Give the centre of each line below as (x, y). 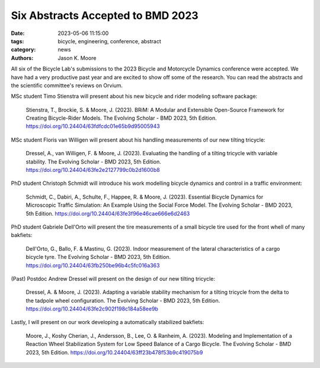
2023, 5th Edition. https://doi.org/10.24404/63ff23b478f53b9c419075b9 (114, 352)
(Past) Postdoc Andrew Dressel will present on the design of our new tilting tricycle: (113, 279)
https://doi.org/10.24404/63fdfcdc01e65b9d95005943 (93, 126)
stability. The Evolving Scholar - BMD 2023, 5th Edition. (93, 161)
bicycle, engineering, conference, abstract (109, 41)
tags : (17, 41)
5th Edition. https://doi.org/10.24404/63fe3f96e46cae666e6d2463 (108, 213)
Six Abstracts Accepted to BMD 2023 (105, 15)
